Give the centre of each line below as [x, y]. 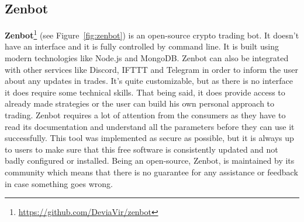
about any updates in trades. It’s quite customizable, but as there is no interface [149, 81]
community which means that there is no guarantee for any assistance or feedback [151, 172]
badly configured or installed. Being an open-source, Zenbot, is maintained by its [150, 161]
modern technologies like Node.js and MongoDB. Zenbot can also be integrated [147, 58]
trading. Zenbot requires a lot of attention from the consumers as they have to [145, 115]
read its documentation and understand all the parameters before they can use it [150, 126]
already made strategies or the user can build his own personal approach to [140, 103]
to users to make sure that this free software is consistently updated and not [141, 149]
